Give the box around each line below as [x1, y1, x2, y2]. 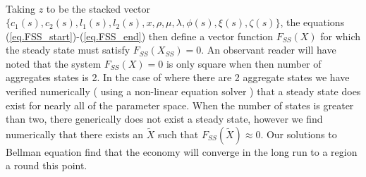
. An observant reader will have [201, 42, 336, 57]
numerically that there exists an [6, 126, 144, 141]
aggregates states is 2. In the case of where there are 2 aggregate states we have [6, 70, 350, 85]
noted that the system [6, 56, 102, 71]
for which [320, 28, 361, 43]
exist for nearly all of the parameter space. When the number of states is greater [6, 97, 354, 112]
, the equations [280, 15, 345, 30]
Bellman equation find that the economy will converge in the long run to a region [6, 144, 358, 159]
